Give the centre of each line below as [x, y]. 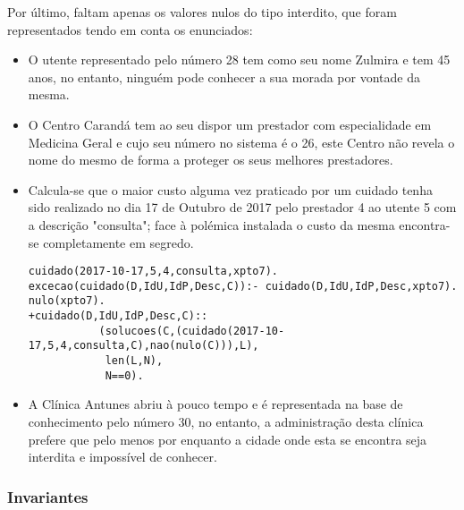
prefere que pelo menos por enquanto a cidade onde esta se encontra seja [228, 439]
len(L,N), [134, 361]
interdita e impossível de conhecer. [122, 457]
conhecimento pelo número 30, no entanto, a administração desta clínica [226, 421]
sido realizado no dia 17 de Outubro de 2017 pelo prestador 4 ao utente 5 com [242, 207]
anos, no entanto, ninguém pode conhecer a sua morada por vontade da [224, 76]
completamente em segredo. [118, 242]
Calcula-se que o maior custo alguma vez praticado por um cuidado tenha [230, 189]
